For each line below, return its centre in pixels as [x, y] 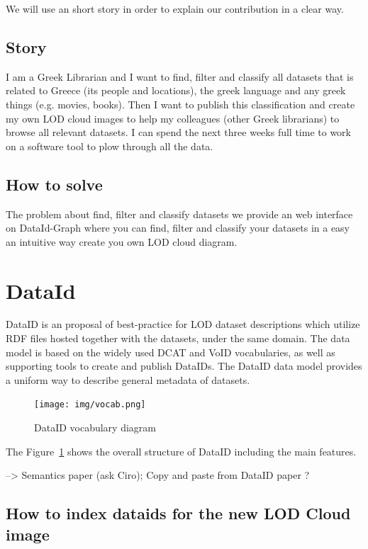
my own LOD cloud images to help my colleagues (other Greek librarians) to [173, 118]
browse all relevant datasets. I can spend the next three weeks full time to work [178, 132]
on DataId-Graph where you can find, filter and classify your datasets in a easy [178, 228]
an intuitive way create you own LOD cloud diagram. [122, 241]
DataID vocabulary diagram [95, 428]
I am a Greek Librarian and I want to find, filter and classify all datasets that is [180, 76]
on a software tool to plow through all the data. [110, 146]
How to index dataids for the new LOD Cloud [178, 513]
